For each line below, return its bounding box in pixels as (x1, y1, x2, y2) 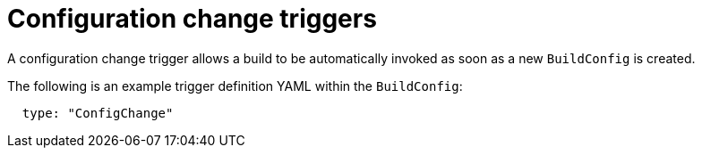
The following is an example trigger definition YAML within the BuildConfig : (7, 77, 463, 94)
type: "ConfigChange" (21, 105, 174, 120)
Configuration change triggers (7, 4, 377, 34)
